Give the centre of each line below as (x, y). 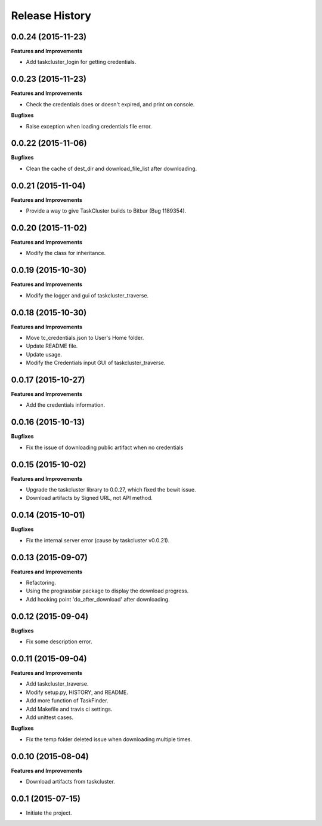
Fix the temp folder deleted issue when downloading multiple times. (109, 739)
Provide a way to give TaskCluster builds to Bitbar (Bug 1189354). (106, 211)
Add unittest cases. (50, 717)
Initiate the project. (49, 813)
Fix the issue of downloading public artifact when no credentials (105, 447)
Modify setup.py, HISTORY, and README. (77, 692)
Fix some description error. (59, 641)
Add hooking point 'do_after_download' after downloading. (98, 599)
